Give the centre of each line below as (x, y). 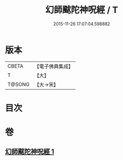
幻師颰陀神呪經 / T (82, 10)
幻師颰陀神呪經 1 (30, 152)
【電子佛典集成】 (54, 66)
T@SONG (19, 84)
